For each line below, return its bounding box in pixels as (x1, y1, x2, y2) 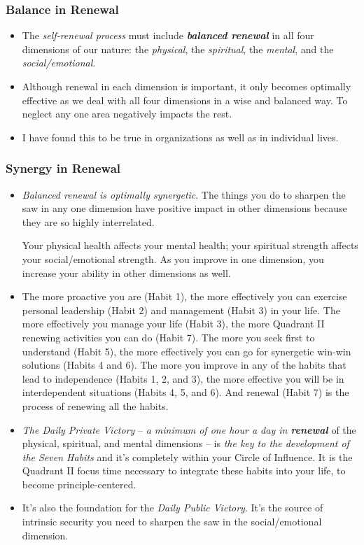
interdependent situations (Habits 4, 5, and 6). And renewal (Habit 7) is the (22, 385, 349, 399)
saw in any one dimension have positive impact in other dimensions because (22, 201, 347, 215)
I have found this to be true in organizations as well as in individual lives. (22, 129, 339, 144)
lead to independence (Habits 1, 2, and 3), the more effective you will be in (22, 371, 344, 385)
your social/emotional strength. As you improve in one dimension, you (22, 251, 324, 266)
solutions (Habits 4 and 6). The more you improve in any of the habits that (22, 358, 346, 372)
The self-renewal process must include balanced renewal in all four (22, 28, 314, 43)
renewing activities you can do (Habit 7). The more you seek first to (22, 330, 315, 344)
